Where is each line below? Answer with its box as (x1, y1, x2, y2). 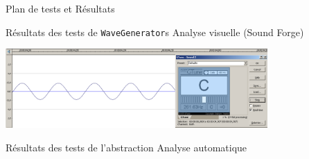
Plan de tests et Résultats (6, 1, 115, 15)
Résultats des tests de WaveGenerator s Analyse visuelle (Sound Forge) (6, 24, 304, 39)
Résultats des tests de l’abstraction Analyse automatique (6, 140, 247, 154)
